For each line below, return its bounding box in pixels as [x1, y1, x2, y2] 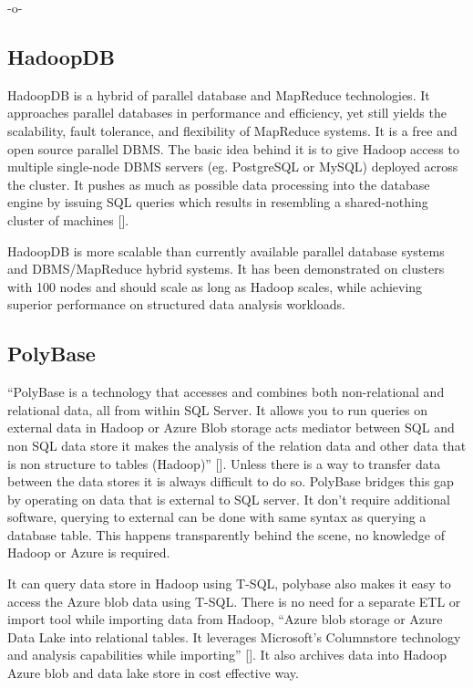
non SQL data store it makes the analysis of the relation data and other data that [7, 435, 467, 454]
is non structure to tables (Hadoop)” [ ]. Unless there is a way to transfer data [7, 453, 441, 473]
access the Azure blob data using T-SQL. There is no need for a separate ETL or [7, 591, 461, 610]
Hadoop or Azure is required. [7, 543, 170, 562]
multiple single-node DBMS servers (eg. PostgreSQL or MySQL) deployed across [7, 157, 458, 176]
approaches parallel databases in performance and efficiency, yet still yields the [7, 103, 447, 122]
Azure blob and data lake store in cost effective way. [7, 663, 299, 683]
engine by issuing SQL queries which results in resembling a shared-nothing [7, 193, 428, 212]
